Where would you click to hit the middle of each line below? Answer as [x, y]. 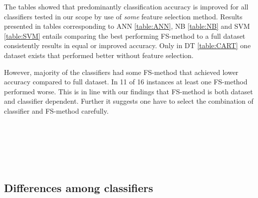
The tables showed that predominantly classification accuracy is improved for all [126, 6]
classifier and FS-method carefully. [56, 110]
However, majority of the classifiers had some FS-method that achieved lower [121, 72]
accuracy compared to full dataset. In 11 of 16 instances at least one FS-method [126, 82]
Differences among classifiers [79, 187]
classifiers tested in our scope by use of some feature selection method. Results [123, 16]
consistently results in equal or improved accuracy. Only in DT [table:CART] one [128, 45]
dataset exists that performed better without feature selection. [99, 55]
